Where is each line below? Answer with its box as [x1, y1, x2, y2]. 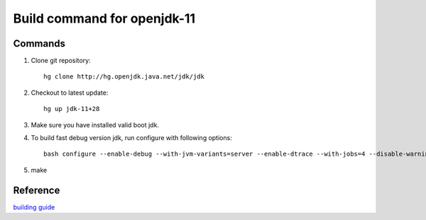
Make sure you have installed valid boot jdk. [31, 120, 160, 129]
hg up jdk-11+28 [43, 105, 100, 113]
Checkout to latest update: [31, 88, 109, 97]
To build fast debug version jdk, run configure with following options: [31, 134, 232, 142]
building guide [13, 202, 55, 212]
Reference [13, 184, 60, 196]
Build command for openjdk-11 [13, 11, 195, 26]
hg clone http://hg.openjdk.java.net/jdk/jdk [43, 73, 205, 81]
